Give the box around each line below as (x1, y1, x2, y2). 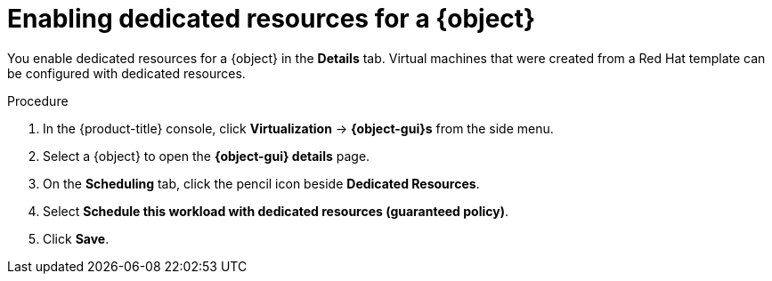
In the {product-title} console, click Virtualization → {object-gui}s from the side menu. (43, 120, 554, 136)
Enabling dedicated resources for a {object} (7, 4, 536, 34)
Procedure (7, 92, 69, 108)
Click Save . (43, 230, 110, 246)
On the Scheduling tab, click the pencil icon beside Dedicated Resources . (43, 175, 480, 191)
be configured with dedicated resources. (7, 65, 246, 81)
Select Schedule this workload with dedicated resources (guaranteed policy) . (43, 203, 508, 219)
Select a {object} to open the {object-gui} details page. (43, 148, 370, 164)
